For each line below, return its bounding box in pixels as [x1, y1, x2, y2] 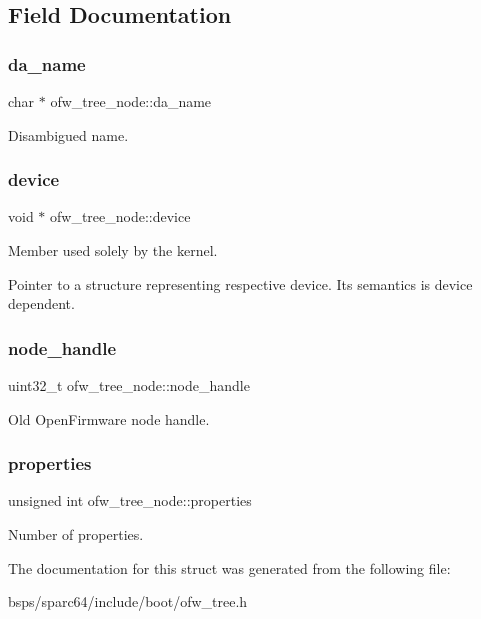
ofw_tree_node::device [50, 206, 191, 227]
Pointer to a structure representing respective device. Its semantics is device [8, 273, 473, 294]
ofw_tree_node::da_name [50, 91, 212, 111]
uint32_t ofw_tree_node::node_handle [8, 375, 250, 395]
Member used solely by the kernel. [8, 240, 218, 260]
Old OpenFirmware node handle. [8, 408, 210, 429]
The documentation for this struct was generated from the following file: [8, 557, 451, 578]
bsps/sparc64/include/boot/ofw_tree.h [8, 591, 248, 612]
